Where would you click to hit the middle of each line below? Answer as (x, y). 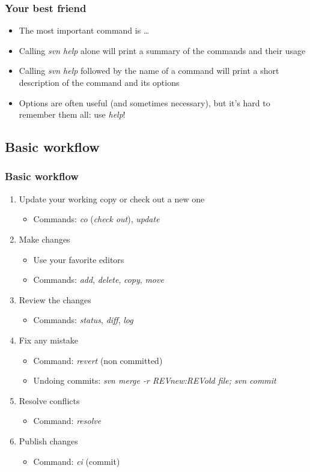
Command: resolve (67, 421)
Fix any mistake (49, 340)
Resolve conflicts (49, 400)
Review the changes (55, 299)
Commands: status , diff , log (83, 320)
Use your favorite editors (79, 259)
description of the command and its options (99, 82)
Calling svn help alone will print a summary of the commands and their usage (162, 50)
